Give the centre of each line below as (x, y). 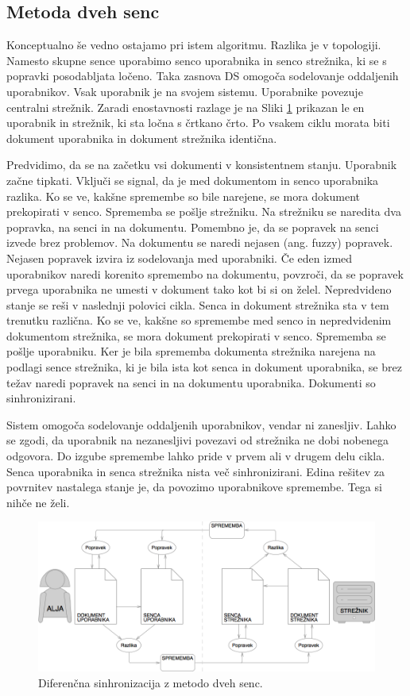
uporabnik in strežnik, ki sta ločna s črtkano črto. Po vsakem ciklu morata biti (198, 123)
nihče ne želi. (38, 502)
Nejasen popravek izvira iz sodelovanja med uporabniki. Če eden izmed (180, 258)
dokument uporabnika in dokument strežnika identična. (142, 138)
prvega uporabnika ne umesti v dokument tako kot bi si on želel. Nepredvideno (199, 289)
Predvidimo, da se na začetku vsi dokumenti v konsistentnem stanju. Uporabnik (202, 165)
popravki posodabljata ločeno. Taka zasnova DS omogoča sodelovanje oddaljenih (203, 76)
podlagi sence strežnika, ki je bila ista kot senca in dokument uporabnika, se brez (204, 367)
